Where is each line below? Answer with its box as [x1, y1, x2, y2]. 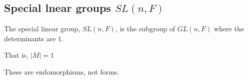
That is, [4, 50, 28, 60]
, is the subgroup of [115, 23, 175, 34]
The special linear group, [4, 23, 80, 34]
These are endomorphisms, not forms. [4, 66, 119, 77]
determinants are [4, 33, 56, 43]
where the [213, 23, 244, 34]
